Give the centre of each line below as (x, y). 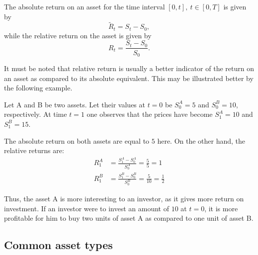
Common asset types (58, 245)
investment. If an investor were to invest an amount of (86, 208)
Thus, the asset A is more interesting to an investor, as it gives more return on (124, 198)
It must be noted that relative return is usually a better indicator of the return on (129, 68)
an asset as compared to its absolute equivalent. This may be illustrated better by (129, 78)
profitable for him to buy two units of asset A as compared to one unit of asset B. (129, 218)
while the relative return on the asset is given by (78, 35)
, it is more (221, 208)
